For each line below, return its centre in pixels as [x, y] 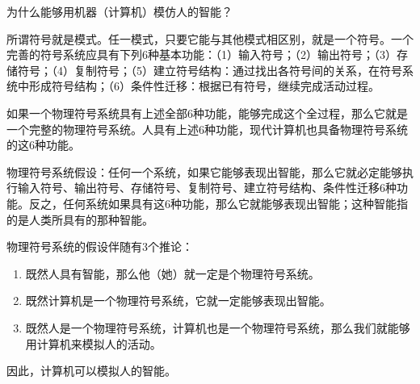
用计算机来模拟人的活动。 [93, 343]
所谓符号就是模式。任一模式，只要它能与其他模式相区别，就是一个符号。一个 [210, 38]
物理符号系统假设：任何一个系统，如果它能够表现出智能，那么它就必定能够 [204, 171]
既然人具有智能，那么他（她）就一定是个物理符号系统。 [172, 273]
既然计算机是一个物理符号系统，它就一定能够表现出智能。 [178, 301]
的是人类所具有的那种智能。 [80, 219]
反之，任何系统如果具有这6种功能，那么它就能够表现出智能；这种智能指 [218, 203]
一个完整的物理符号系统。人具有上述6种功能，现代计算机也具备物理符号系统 [207, 129]
